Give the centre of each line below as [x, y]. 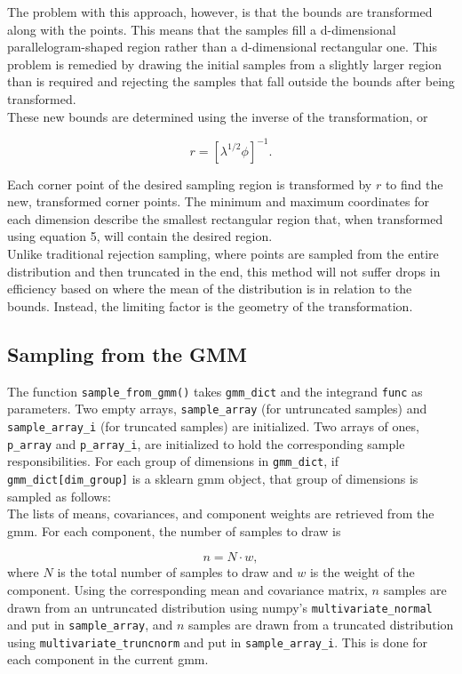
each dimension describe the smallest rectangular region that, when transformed [225, 218]
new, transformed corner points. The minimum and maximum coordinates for [218, 201]
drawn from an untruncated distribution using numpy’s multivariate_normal [220, 607]
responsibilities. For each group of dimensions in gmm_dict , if [173, 461]
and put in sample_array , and [90, 625]
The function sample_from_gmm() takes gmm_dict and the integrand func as [215, 391]
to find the [414, 184]
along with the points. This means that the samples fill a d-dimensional [202, 29]
